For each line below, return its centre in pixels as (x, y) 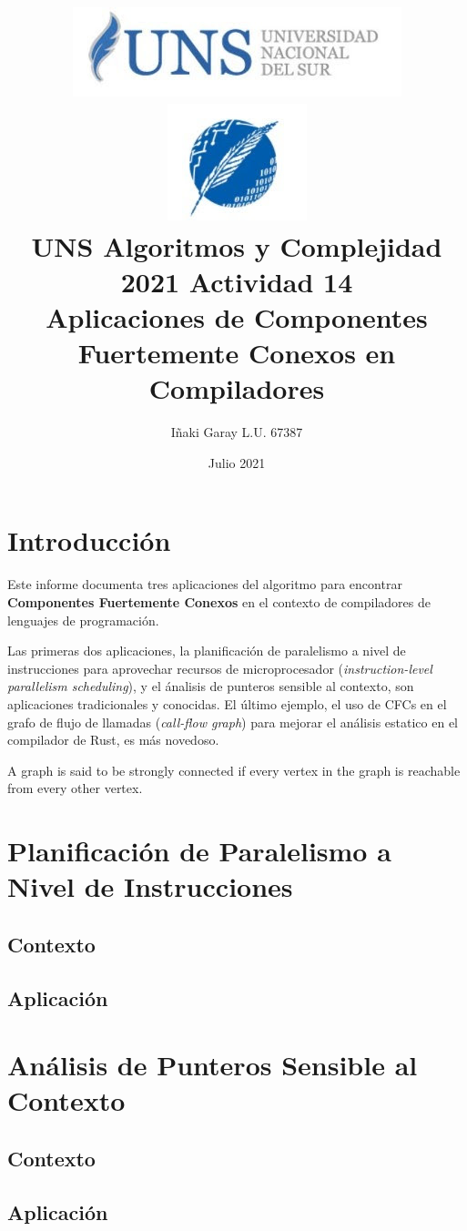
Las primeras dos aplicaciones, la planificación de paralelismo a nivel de (207, 651)
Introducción (89, 540)
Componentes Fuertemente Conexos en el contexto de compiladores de (219, 601)
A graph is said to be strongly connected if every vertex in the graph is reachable (234, 770)
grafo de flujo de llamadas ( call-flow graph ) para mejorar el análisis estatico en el (233, 722)
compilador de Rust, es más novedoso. (113, 740)
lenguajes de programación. (83, 620)
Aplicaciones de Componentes (237, 316)
